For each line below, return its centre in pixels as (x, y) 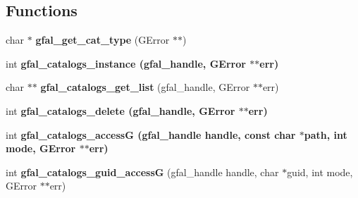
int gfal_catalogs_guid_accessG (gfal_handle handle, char (142, 172)
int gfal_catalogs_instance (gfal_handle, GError (126, 63)
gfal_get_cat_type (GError (103, 40)
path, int (326, 134)
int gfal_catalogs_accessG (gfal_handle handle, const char (151, 134)
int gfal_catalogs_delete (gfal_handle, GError (121, 110)
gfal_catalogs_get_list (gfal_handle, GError (145, 87)
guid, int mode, (320, 172)
